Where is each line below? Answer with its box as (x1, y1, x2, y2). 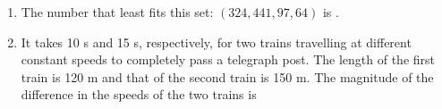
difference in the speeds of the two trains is (21, 85, 257, 104)
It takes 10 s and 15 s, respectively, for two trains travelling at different (21, 32, 412, 51)
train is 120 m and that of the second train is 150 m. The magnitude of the (21, 67, 434, 86)
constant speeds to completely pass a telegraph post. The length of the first (21, 50, 435, 69)
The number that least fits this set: (21, 3, 214, 21)
